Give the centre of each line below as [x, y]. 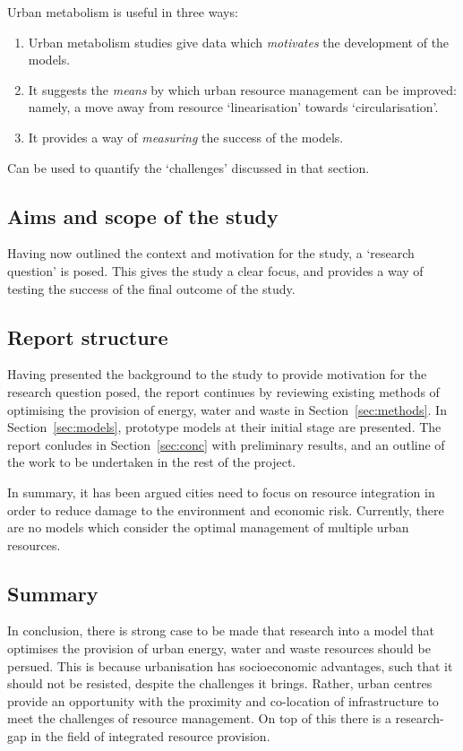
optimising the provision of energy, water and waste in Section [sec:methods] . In [227, 409]
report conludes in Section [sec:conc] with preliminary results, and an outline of [226, 444]
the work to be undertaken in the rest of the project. [152, 462]
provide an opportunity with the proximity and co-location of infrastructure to [223, 700]
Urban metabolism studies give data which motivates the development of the [239, 42]
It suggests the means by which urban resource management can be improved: [243, 89]
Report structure [88, 337]
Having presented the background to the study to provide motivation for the [217, 374]
